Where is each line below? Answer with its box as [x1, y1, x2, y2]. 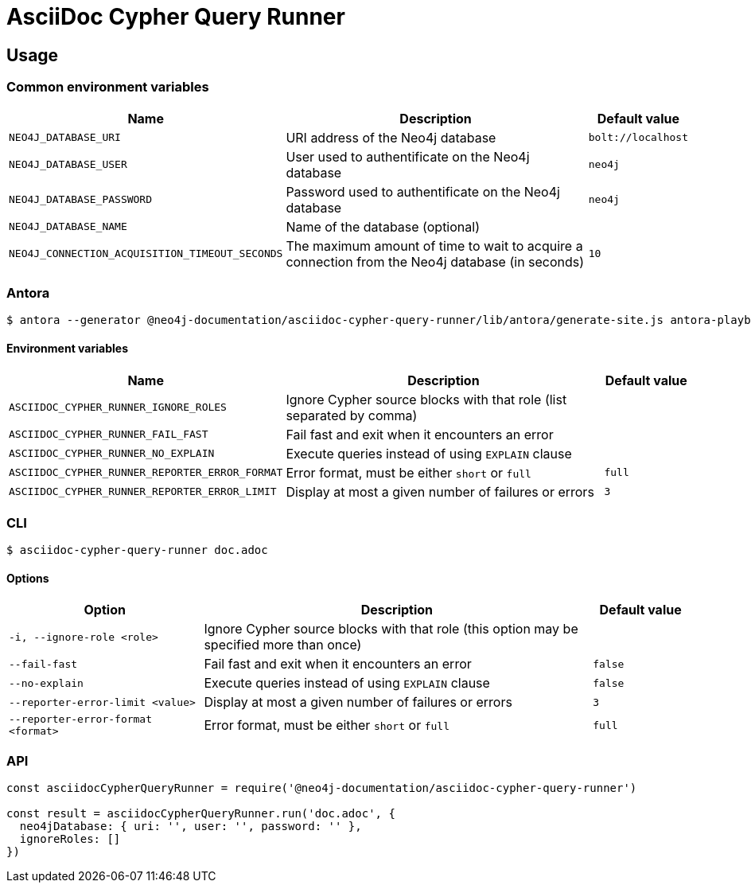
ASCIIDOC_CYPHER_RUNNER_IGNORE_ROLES [9, 401, 227, 414]
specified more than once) [204, 637, 362, 653]
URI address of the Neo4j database [286, 129, 496, 146]
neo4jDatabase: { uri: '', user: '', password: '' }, [19, 820, 362, 833]
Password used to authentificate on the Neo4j [286, 183, 560, 200]
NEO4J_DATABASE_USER [9, 158, 127, 171]
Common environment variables [6, 79, 209, 96]
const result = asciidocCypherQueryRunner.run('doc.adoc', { [6, 807, 395, 821]
